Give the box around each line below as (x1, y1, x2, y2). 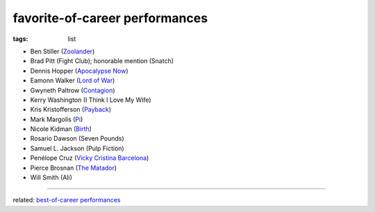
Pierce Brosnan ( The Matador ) (30, 164, 117, 172)
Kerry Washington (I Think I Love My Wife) (30, 96, 152, 104)
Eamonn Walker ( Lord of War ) (30, 76, 115, 85)
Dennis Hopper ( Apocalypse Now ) (30, 67, 128, 75)
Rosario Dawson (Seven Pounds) (30, 134, 124, 143)
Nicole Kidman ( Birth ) (30, 125, 92, 133)
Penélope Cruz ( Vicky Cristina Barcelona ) (30, 154, 149, 162)
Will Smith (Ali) (30, 173, 72, 182)
